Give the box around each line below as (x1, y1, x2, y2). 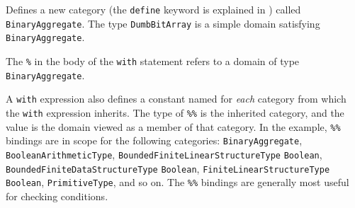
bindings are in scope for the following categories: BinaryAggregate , (6, 133, 303, 148)
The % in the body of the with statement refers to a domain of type (6, 53, 300, 68)
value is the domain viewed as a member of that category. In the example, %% (6, 119, 341, 134)
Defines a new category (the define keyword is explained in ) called (6, 2, 301, 16)
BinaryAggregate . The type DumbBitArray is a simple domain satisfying (6, 16, 320, 30)
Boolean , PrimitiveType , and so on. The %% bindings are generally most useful (6, 175, 349, 190)
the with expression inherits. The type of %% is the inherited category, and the (6, 105, 344, 120)
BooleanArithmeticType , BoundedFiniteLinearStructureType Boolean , (6, 146, 322, 161)
